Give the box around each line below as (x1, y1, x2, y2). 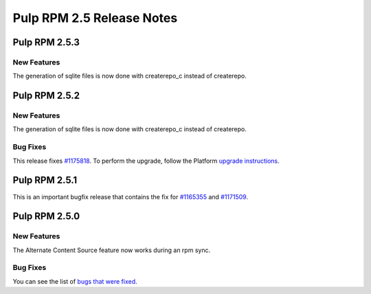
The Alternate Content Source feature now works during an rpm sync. (12, 246, 211, 254)
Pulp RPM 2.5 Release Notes (12, 10, 178, 25)
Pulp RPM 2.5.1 (12, 174, 78, 186)
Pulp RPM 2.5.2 (12, 90, 80, 102)
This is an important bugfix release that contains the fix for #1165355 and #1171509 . (12, 192, 249, 201)
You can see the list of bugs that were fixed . (12, 277, 137, 285)
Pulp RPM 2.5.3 (12, 36, 80, 48)
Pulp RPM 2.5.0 (12, 210, 80, 223)
